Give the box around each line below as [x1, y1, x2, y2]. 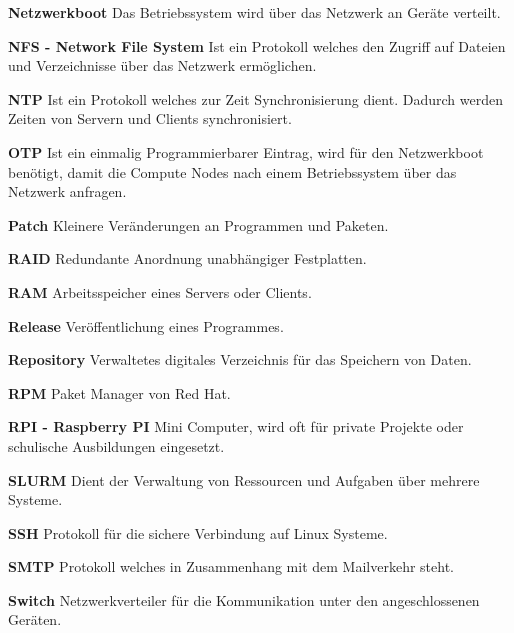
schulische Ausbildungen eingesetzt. [8, 435, 225, 456]
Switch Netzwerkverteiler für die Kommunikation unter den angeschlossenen [8, 589, 480, 610]
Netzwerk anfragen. [8, 181, 127, 202]
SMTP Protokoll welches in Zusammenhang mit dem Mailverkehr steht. [8, 556, 454, 577]
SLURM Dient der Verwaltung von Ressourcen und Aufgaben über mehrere [8, 469, 480, 490]
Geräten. [8, 609, 62, 630]
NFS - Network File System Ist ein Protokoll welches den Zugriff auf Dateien [8, 35, 506, 56]
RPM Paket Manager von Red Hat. [8, 382, 231, 403]
